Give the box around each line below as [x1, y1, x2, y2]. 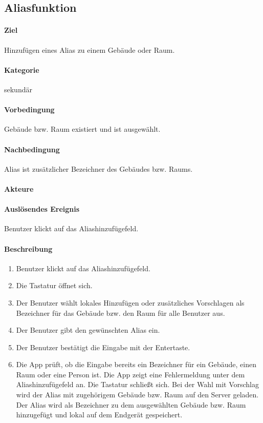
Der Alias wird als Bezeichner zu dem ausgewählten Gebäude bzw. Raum [16, 399, 246, 410]
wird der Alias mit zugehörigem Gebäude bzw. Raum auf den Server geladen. [16, 389, 259, 400]
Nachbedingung [4, 144, 60, 154]
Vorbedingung [4, 104, 55, 115]
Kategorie [4, 64, 39, 75]
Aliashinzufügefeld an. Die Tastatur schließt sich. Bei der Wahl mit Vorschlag [16, 379, 259, 390]
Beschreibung [4, 243, 53, 254]
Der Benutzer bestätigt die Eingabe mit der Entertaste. [16, 341, 190, 352]
